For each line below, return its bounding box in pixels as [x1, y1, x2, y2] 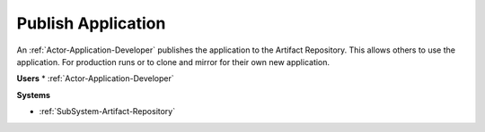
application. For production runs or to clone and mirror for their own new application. [16, 56, 331, 67]
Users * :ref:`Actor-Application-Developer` [16, 73, 174, 84]
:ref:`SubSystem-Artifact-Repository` [39, 106, 175, 117]
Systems [16, 89, 51, 100]
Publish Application [16, 13, 166, 33]
